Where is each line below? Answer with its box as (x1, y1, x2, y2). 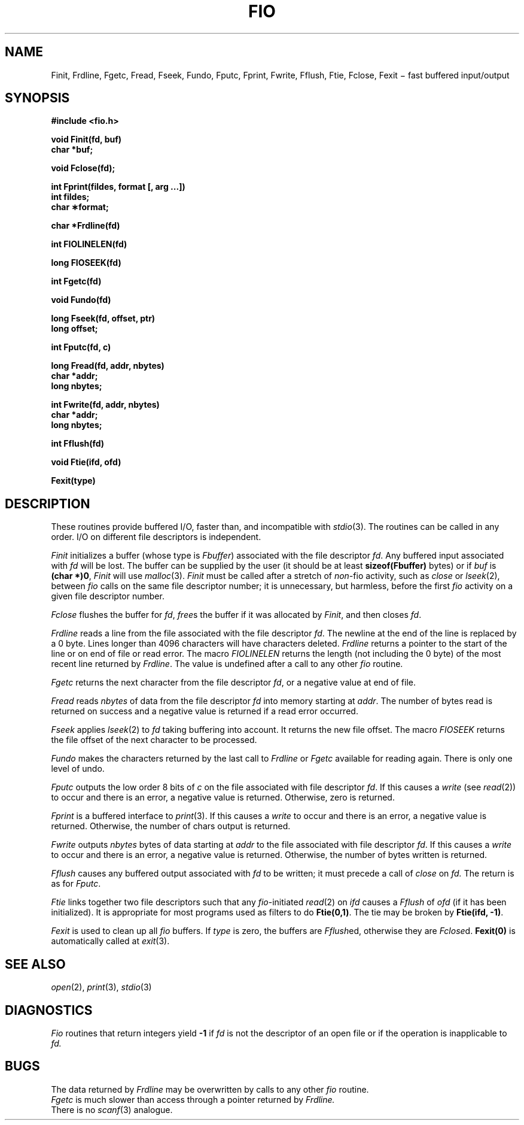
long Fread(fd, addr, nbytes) (51, 360, 164, 371)
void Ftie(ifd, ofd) (51, 457, 121, 468)
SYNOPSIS (5, 90, 70, 106)
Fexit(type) (51, 475, 96, 486)
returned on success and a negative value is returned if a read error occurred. (51, 706, 358, 717)
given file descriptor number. (51, 591, 164, 602)
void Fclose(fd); (51, 163, 115, 174)
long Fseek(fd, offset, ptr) (51, 313, 156, 324)
